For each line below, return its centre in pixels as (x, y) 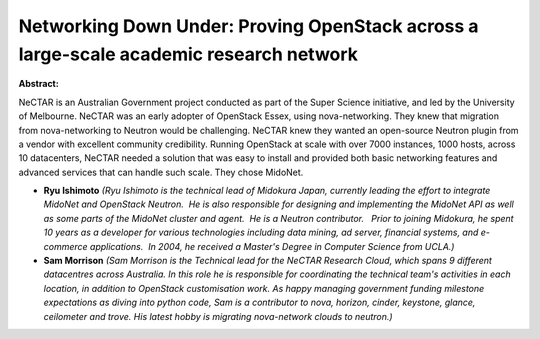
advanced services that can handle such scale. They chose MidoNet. (161, 172)
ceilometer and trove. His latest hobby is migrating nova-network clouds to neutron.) (218, 316)
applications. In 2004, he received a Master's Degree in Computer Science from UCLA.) (272, 246)
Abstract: (38, 84)
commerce (66, 246)
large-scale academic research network (188, 54)
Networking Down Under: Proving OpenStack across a (248, 26)
